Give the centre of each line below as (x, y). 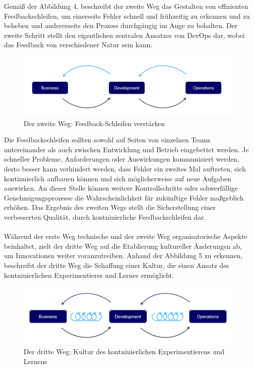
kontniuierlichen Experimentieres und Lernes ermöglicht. (89, 275)
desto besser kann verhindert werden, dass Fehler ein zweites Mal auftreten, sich (125, 168)
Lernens (35, 361)
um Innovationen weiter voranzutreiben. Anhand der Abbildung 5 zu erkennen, (123, 255)
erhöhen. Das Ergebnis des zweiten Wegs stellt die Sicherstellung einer (110, 207)
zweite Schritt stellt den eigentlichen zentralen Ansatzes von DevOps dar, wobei (125, 35)
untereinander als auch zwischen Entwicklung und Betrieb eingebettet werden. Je (127, 149)
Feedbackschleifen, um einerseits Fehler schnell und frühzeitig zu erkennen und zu (127, 16)
